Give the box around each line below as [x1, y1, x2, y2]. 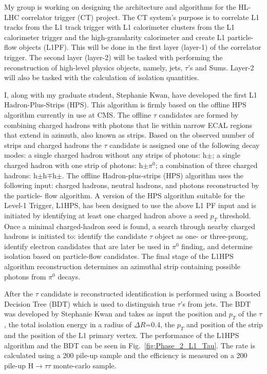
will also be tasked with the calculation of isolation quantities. [4, 72, 199, 83]
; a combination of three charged [155, 159, 258, 170]
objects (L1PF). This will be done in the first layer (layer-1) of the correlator [19, 42, 261, 52]
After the [4, 288, 33, 299]
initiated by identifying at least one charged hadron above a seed [4, 210, 208, 220]
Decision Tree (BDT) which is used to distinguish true [4, 298, 175, 309]
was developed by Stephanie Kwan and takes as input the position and [4, 308, 227, 319]
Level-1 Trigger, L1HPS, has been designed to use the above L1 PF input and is [4, 200, 256, 211]
